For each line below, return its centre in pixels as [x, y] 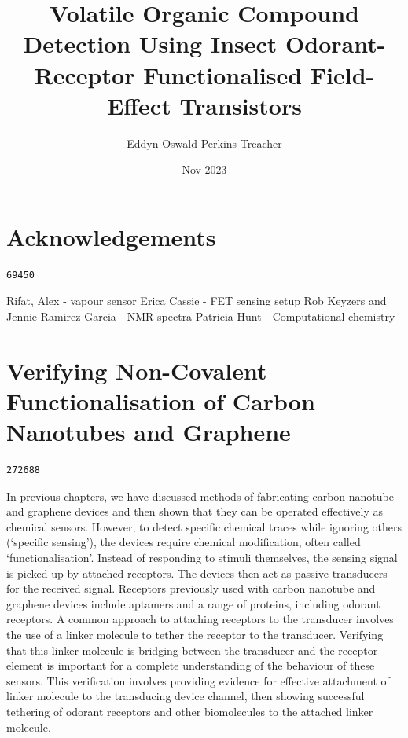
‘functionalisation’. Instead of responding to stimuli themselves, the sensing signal [202, 558]
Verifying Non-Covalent [137, 370]
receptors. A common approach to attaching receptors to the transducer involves [200, 619]
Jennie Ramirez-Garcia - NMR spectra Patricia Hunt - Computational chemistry [201, 316]
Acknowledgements [111, 236]
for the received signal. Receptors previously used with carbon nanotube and [191, 588]
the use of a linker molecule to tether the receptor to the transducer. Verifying [195, 635]
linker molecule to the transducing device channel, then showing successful [186, 696]
